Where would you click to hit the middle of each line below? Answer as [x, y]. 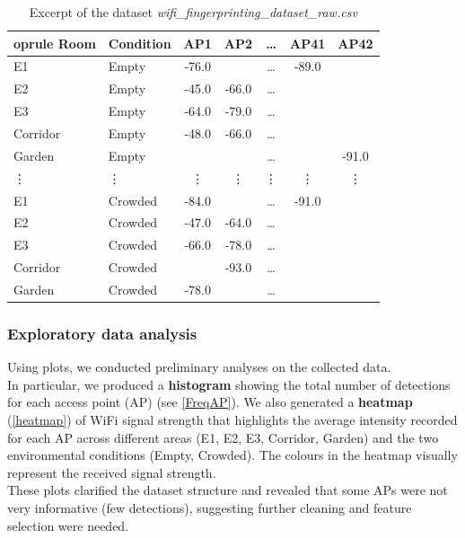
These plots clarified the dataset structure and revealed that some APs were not [228, 490]
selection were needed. [68, 525]
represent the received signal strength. [112, 472]
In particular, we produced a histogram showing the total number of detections [229, 384]
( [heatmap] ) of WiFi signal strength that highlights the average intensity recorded [232, 419]
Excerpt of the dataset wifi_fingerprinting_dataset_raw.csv [193, 12]
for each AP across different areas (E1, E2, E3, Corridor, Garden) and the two [223, 437]
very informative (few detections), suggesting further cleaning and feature [210, 507]
